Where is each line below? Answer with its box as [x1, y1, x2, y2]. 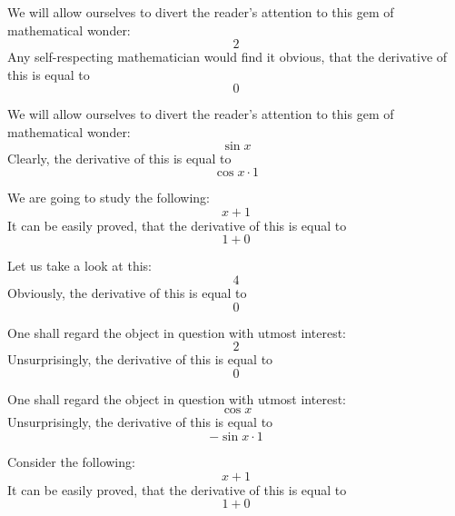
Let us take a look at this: [7, 256, 152, 275]
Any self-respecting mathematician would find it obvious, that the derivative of [7, 47, 448, 66]
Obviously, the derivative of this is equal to [7, 283, 247, 302]
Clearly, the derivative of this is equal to [7, 148, 232, 167]
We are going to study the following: [7, 188, 210, 207]
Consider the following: [7, 451, 135, 471]
